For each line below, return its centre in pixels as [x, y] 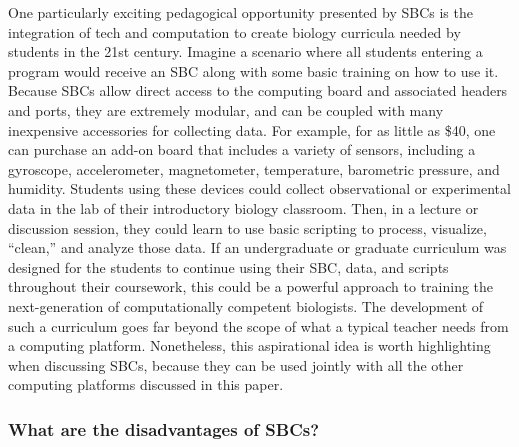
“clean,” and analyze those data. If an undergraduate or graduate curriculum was [257, 247]
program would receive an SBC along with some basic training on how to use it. [253, 70]
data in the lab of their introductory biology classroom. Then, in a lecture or [243, 207]
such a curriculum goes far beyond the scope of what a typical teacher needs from [258, 325]
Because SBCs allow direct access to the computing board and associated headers [258, 90]
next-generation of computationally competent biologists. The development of [246, 305]
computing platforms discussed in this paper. [146, 384]
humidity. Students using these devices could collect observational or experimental [259, 188]
